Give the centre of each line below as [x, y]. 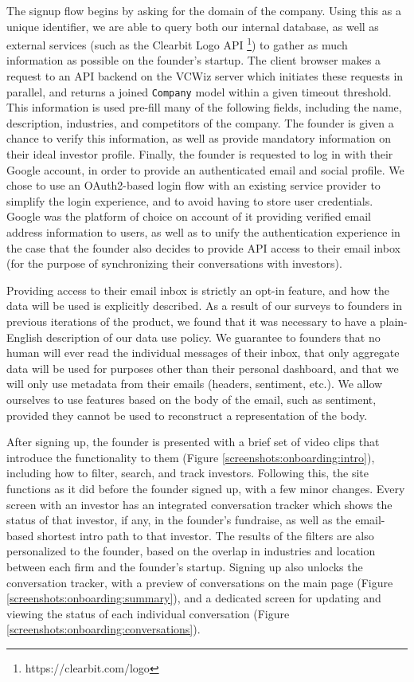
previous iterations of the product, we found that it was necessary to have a [191, 321]
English [25, 337]
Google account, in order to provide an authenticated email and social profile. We [205, 169]
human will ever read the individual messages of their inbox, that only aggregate [203, 353]
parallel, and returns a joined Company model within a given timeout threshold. [199, 91]
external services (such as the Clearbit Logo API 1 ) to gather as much [177, 43]
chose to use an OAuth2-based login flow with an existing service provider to [193, 185]
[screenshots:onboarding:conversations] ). [103, 629]
